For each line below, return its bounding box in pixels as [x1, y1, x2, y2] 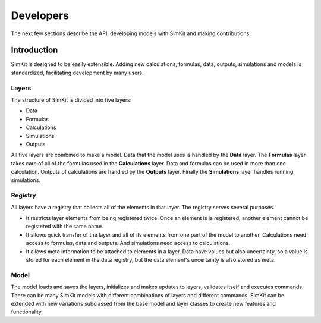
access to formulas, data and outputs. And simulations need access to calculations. [26, 240, 231, 247]
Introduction [11, 45, 58, 55]
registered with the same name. [26, 223, 103, 230]
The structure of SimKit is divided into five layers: [11, 96, 132, 104]
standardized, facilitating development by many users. [11, 69, 144, 76]
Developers [11, 9, 70, 22]
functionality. [11, 308, 43, 315]
